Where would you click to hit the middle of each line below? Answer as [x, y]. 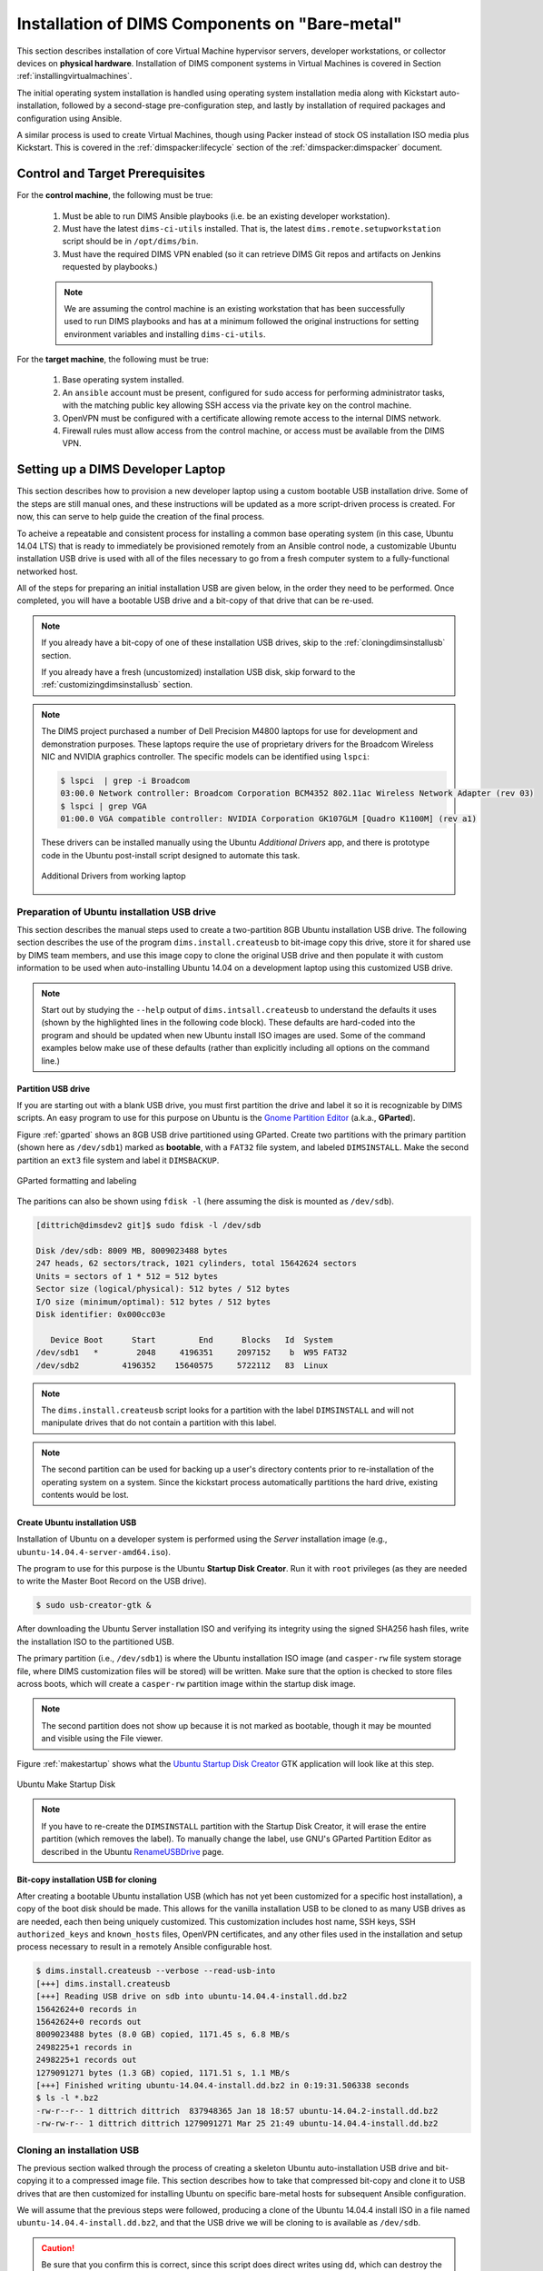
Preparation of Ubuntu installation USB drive [117, 911]
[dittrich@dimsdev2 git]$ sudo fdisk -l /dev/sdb [148, 1225]
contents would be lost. [85, 1494]
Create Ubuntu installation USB [77, 1522]
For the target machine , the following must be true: [113, 360]
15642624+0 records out [89, 2022]
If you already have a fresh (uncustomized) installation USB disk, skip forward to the [198, 672]
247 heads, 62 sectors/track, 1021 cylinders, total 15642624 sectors [197, 1264]
